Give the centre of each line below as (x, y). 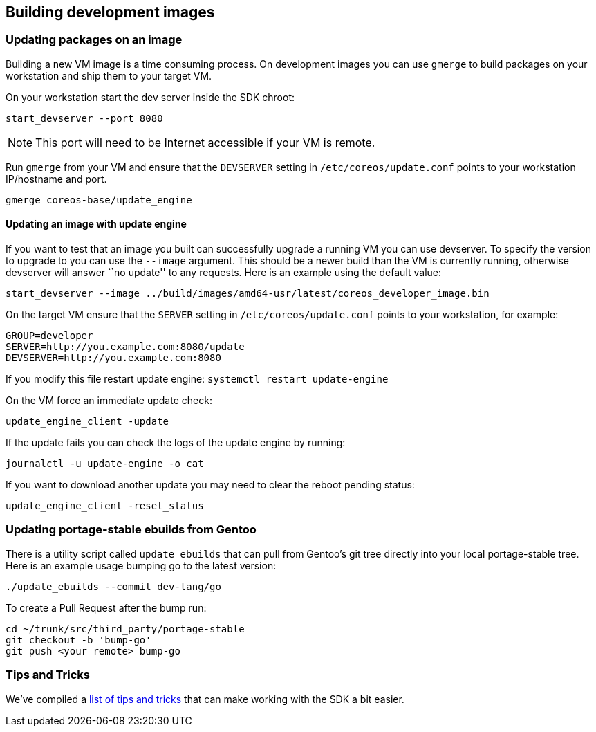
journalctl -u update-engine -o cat (105, 464)
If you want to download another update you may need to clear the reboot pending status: (210, 485)
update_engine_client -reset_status (105, 506)
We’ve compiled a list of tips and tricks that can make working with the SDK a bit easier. (205, 699)
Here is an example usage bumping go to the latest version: (141, 565)
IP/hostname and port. (56, 179)
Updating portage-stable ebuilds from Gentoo (131, 530)
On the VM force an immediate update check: (109, 401)
